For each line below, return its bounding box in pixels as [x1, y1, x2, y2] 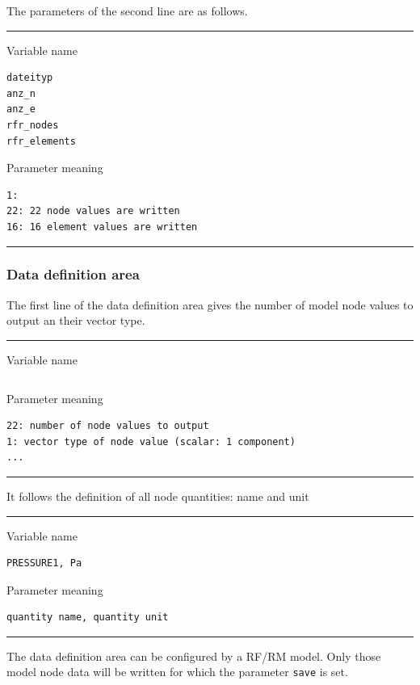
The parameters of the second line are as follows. [6, 2, 248, 19]
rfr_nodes [6, 119, 59, 131]
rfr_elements [6, 135, 76, 147]
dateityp [6, 72, 53, 84]
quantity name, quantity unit [6, 611, 169, 624]
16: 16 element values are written [6, 221, 198, 233]
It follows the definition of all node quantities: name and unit [6, 487, 309, 504]
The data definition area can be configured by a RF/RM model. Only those [6, 647, 381, 664]
